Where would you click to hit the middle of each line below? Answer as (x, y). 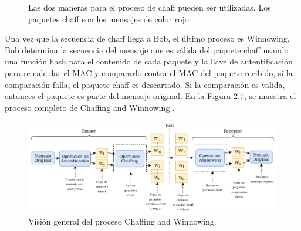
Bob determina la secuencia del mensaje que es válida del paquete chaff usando (147, 50)
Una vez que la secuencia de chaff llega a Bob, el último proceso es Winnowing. (147, 38)
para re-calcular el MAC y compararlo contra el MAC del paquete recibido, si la (149, 72)
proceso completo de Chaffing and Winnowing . (90, 107)
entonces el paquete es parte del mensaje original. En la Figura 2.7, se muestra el (150, 96)
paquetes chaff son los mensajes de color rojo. (110, 18)
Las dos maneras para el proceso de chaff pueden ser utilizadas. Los (150, 7)
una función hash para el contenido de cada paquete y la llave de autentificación (149, 61)
